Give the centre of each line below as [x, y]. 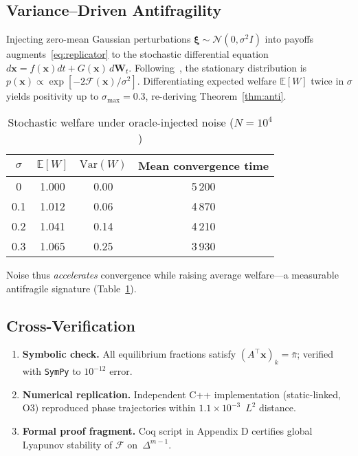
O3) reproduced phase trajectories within [109, 408]
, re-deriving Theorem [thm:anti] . [216, 96]
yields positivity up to [53, 96]
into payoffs [289, 39]
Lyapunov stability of [67, 444]
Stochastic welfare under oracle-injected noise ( [121, 122]
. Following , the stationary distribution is [218, 67]
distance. [278, 408]
